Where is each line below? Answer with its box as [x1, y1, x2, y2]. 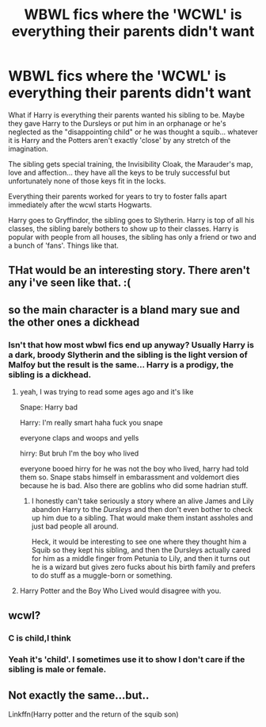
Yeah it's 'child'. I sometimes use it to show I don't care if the [8, 654, 245, 665]
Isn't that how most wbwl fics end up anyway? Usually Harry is [8, 339, 255, 350]
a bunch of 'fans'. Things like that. [8, 240, 119, 250]
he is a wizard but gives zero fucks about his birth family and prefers [31, 562, 256, 572]
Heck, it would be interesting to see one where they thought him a [31, 537, 247, 547]
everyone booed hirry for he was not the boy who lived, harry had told [19, 464, 249, 474]
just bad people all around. [31, 521, 119, 531]
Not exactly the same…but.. [8, 688, 150, 702]
